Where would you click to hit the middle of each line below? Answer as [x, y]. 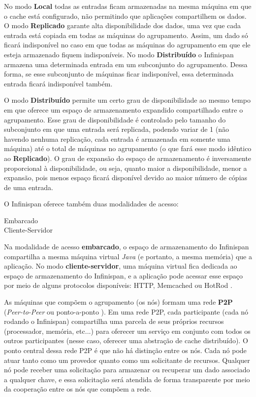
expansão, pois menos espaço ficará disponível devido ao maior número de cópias [126, 178]
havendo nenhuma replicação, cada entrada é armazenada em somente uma [117, 139]
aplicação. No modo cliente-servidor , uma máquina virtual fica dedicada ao [121, 266]
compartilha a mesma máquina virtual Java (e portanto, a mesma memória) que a [128, 256]
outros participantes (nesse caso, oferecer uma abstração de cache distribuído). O [126, 340]
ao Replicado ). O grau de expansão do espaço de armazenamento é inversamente [128, 158]
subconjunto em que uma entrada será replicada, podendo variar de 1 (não [116, 129]
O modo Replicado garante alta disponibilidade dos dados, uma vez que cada [123, 25]
